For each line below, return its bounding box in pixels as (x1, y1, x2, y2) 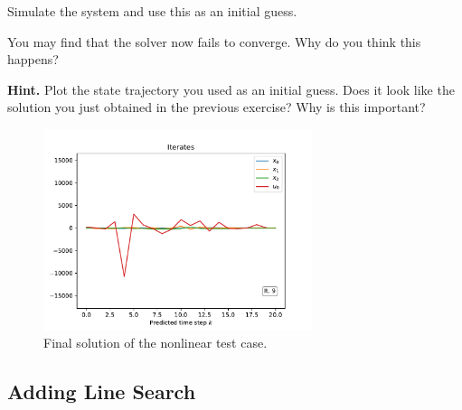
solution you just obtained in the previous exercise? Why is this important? (7, 98, 426, 116)
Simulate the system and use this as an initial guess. (7, 2, 297, 20)
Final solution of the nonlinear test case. (43, 333, 268, 352)
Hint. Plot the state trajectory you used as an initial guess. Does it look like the (7, 79, 455, 98)
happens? (7, 50, 59, 69)
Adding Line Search (7, 377, 196, 405)
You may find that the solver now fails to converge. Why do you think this (7, 32, 421, 51)
